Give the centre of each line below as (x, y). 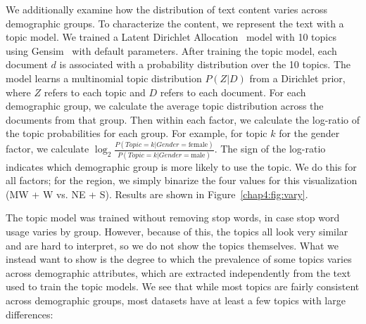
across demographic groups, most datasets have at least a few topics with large (176, 300)
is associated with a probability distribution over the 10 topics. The (205, 64)
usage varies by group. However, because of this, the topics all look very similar (177, 231)
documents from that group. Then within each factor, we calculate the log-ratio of (183, 119)
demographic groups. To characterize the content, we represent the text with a (175, 23)
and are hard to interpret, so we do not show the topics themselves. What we (172, 245)
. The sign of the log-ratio (270, 149)
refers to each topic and (95, 92)
